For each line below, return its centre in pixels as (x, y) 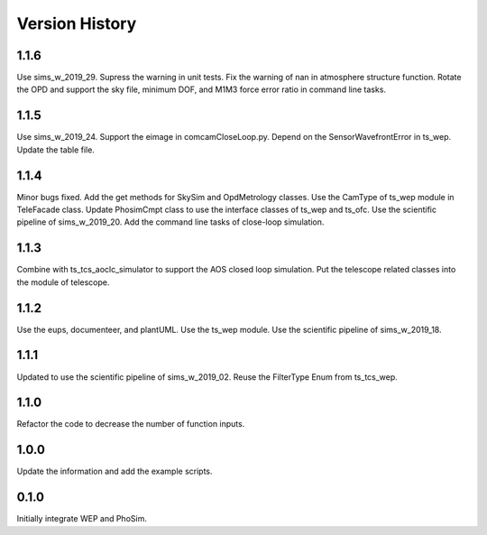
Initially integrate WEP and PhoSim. (82, 519)
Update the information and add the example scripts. (115, 471)
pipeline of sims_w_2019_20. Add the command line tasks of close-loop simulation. (170, 222)
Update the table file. (55, 150)
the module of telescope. (63, 282)
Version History (77, 23)
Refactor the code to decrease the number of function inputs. (131, 424)
